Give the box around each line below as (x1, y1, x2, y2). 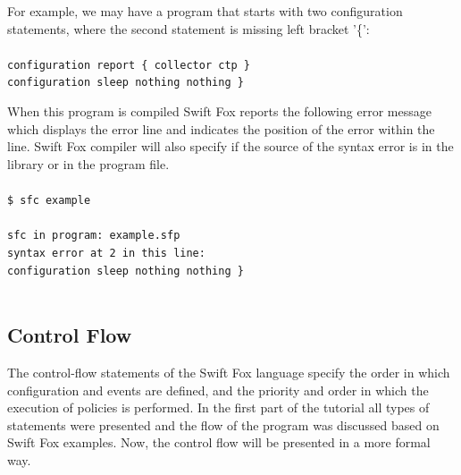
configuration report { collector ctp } (7, 58, 251, 72)
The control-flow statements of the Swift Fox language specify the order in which (7, 363, 450, 382)
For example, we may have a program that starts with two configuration (7, 2, 403, 20)
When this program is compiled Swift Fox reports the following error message (7, 102, 432, 121)
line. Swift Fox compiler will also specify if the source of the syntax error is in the (7, 137, 454, 156)
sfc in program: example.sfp (7, 229, 180, 242)
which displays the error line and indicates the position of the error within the (7, 119, 435, 138)
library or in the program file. (7, 154, 170, 173)
